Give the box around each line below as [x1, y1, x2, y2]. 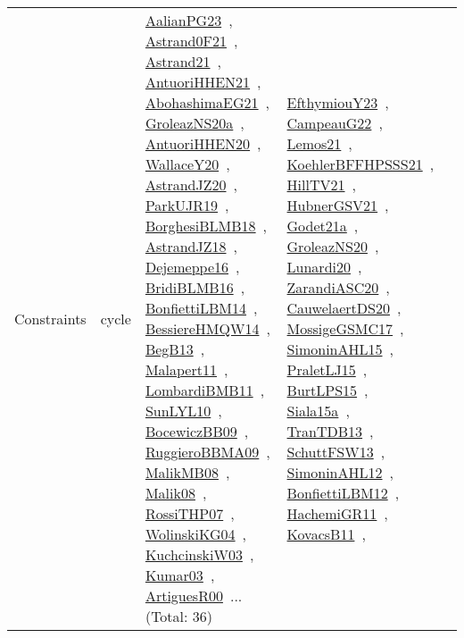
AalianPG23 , [145, 10, 233, 30]
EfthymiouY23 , [286, 92, 389, 113]
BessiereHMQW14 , [145, 318, 270, 339]
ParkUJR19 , [145, 195, 229, 215]
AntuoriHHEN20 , [145, 133, 261, 154]
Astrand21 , [145, 51, 221, 71]
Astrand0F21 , [145, 30, 238, 51]
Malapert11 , [145, 359, 228, 380]
